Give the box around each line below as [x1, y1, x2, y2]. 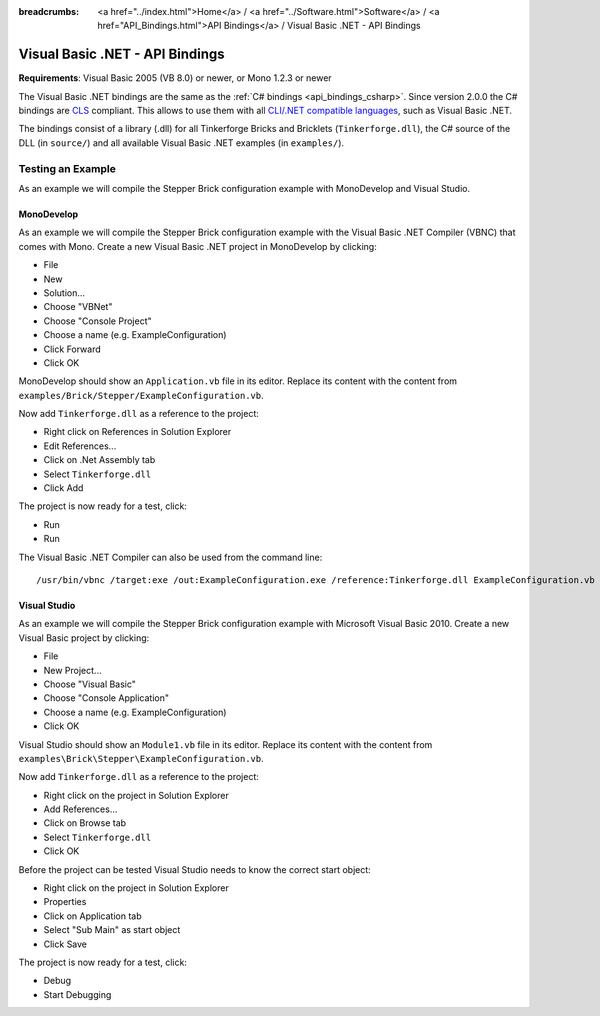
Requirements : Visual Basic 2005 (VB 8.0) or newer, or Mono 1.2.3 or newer [18, 72, 332, 84]
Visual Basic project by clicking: [18, 631, 150, 644]
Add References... [43, 803, 118, 815]
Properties [43, 896, 87, 908]
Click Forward [43, 343, 102, 355]
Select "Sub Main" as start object [43, 924, 181, 936]
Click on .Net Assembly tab [43, 454, 156, 466]
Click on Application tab [43, 910, 142, 922]
